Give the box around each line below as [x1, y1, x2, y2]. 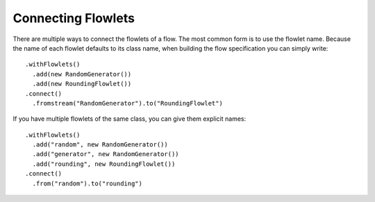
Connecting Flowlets [12, 10, 135, 26]
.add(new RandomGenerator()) [32, 70, 132, 78]
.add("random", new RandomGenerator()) [32, 141, 168, 149]
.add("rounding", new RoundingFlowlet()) [32, 160, 176, 168]
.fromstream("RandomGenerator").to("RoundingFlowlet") [32, 99, 224, 107]
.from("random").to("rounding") [32, 179, 142, 187]
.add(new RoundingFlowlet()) [32, 80, 132, 88]
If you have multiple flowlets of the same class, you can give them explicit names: [12, 115, 247, 123]
